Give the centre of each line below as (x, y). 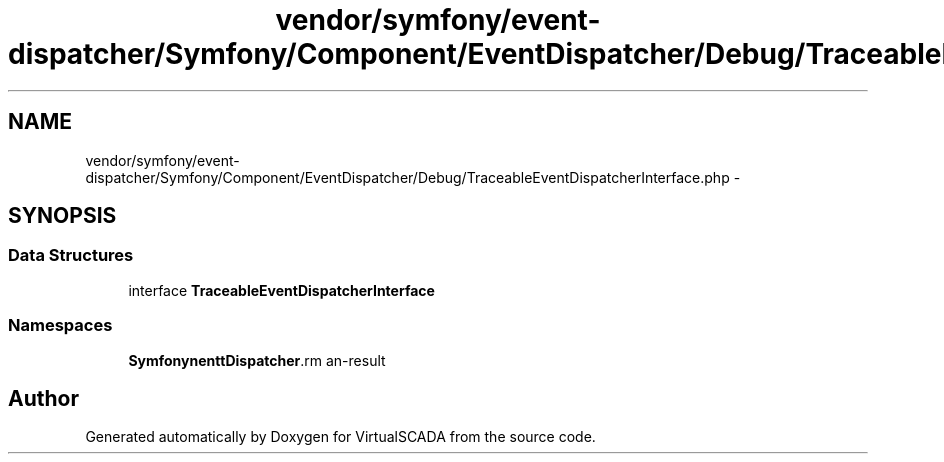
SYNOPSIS (62, 216)
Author (43, 398)
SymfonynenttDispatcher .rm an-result (257, 360)
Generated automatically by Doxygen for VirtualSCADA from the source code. (340, 437)
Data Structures (71, 255)
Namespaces (60, 325)
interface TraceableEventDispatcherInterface (281, 290)
